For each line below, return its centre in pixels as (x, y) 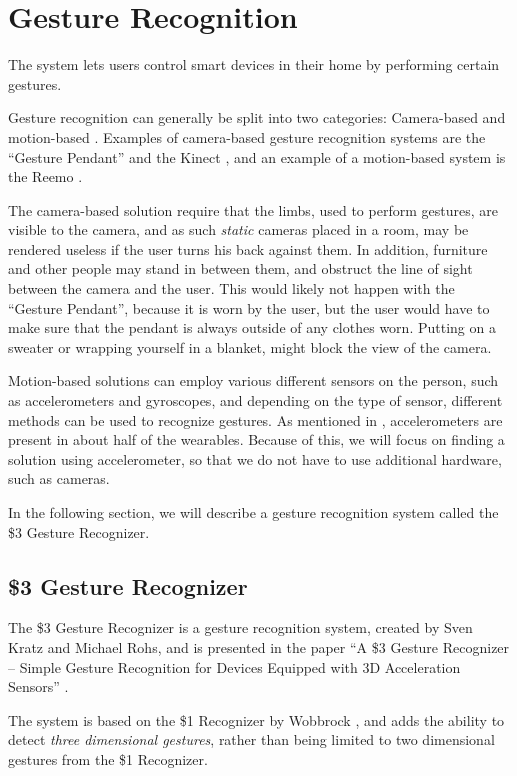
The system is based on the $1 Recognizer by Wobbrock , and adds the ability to (256, 719)
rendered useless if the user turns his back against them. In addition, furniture (248, 248)
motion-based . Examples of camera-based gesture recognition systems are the (247, 136)
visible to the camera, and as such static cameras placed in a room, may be (238, 229)
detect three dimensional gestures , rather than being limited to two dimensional (251, 739)
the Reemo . (45, 176)
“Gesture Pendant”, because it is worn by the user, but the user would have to (249, 307)
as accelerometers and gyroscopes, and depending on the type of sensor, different (255, 400)
